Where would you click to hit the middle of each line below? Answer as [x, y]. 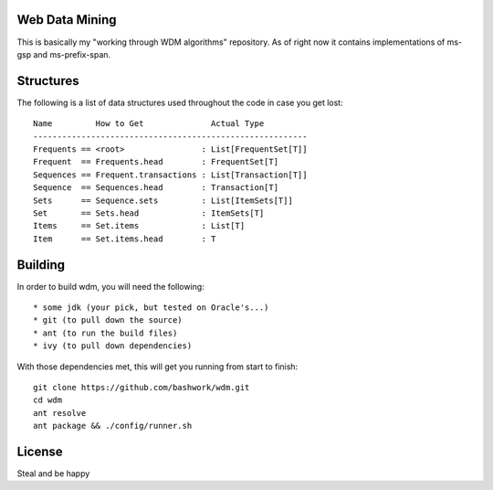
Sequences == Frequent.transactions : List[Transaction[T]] [170, 175]
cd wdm [48, 400]
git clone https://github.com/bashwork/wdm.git [142, 387]
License [40, 451]
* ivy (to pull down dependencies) [113, 346]
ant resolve [60, 413]
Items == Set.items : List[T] [139, 226]
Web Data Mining [67, 20]
